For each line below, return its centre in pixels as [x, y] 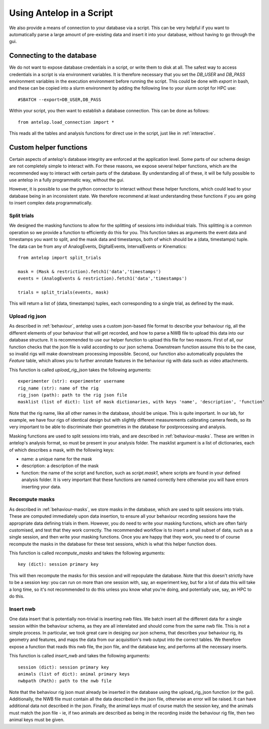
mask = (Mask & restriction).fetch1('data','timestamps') [90, 271]
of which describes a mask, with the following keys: [62, 450]
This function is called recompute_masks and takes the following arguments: [87, 553]
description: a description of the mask [60, 466]
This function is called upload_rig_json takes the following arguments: [80, 370]
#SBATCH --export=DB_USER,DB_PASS [59, 99]
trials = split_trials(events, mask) [64, 292]
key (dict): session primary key [58, 564]
